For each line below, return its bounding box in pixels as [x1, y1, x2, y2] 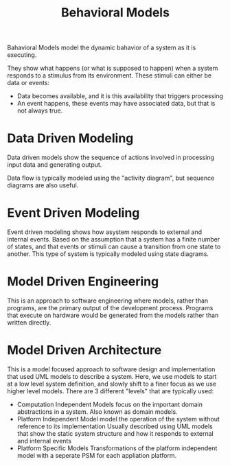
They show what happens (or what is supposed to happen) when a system [7, 64, 218, 73]
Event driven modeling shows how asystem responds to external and [7, 228, 203, 236]
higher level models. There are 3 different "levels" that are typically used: [7, 386, 214, 395]
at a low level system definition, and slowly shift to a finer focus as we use [7, 380, 216, 388]
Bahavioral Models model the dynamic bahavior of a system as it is [7, 43, 196, 52]
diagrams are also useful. [7, 181, 79, 189]
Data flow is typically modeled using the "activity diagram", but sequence [7, 174, 215, 183]
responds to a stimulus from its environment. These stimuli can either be [7, 71, 211, 80]
